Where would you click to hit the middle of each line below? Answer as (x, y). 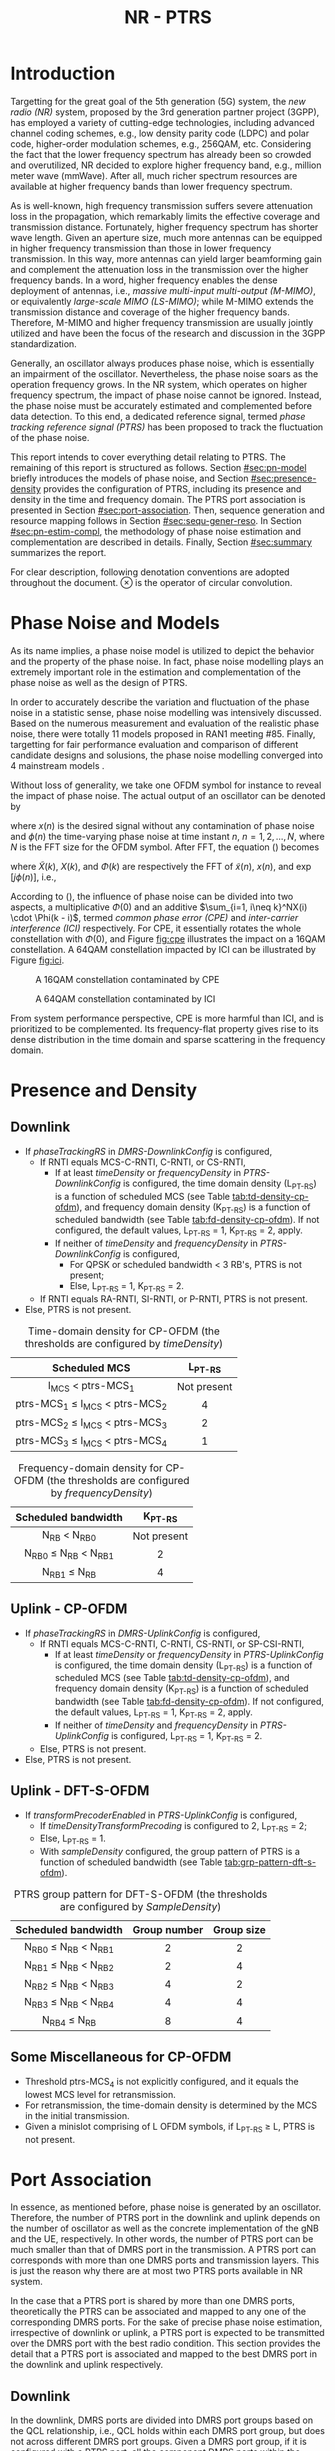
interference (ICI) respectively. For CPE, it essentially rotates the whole (156, 928)
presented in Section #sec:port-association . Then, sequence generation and (167, 510)
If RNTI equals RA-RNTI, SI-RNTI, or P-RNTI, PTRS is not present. (173, 1299)
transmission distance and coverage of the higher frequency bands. (150, 312)
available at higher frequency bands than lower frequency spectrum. (151, 186)
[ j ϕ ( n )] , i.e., (33, 877)
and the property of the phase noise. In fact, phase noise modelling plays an (167, 661)
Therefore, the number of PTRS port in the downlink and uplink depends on (165, 2218)
